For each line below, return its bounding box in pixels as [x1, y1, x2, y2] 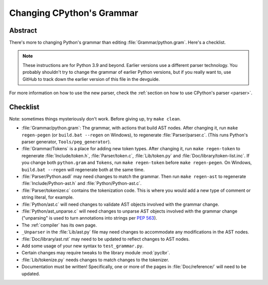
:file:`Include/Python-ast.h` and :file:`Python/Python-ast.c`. [21, 180, 142, 186]
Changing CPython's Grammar [9, 7, 138, 18]
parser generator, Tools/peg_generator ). [21, 139, 111, 145]
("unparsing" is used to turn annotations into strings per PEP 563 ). [21, 215, 157, 221]
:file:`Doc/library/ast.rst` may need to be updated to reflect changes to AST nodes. [21, 236, 190, 242]
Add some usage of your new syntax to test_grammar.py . [21, 243, 144, 249]
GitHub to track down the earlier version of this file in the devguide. [22, 76, 160, 82]
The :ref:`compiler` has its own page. [21, 222, 97, 228]
